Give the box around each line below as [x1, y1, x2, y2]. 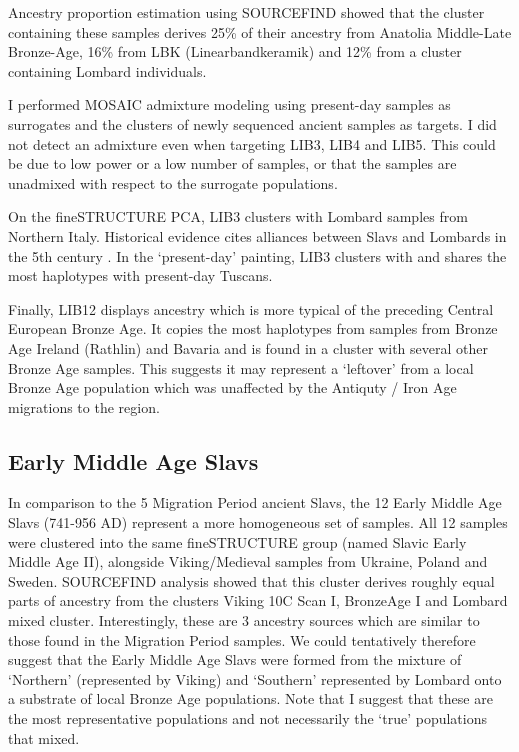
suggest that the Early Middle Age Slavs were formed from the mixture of [8, 649, 462, 670]
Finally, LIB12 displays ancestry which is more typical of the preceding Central [8, 298, 494, 319]
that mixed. [8, 727, 80, 748]
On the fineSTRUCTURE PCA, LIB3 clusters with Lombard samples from [8, 206, 468, 227]
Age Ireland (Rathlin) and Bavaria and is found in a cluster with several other [8, 337, 488, 358]
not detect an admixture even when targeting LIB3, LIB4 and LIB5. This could [8, 133, 496, 154]
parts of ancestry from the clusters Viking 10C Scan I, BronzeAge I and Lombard [8, 590, 508, 611]
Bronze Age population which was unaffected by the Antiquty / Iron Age [8, 377, 457, 398]
